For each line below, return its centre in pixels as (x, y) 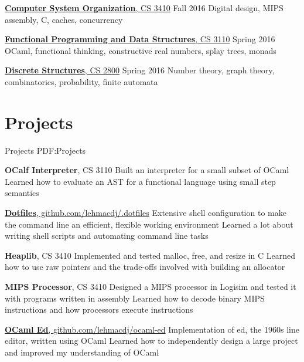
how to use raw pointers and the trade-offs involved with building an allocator (145, 267)
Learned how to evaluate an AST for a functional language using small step (140, 181)
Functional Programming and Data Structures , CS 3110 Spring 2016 (140, 39)
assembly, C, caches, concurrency (64, 19)
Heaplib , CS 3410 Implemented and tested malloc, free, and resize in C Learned (150, 255)
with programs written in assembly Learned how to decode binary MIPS (135, 298)
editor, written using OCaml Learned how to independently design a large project (151, 341)
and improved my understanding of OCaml (82, 352)
